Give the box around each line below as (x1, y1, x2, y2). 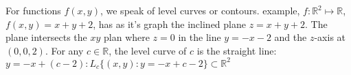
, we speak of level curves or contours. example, (100, 3, 300, 17)
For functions (5, 3, 61, 17)
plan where (104, 30, 150, 44)
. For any (45, 43, 84, 57)
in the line (178, 30, 221, 44)
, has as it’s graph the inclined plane (93, 16, 246, 31)
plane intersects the (5, 30, 87, 44)
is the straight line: (196, 43, 277, 57)
